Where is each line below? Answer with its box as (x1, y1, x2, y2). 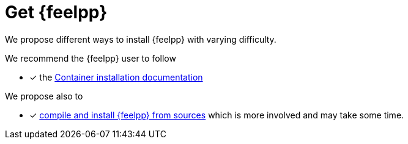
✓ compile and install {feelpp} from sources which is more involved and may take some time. (29, 109, 404, 120)
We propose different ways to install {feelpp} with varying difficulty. (5, 34, 276, 45)
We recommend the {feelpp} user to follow (5, 52, 176, 63)
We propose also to (5, 90, 83, 101)
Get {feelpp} (5, 2, 108, 23)
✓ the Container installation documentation (29, 71, 203, 82)
